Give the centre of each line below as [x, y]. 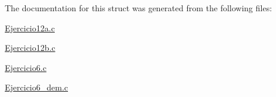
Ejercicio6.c [26, 67]
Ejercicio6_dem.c [37, 87]
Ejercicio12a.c [30, 28]
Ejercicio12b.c [30, 48]
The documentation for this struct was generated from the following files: [139, 8]
